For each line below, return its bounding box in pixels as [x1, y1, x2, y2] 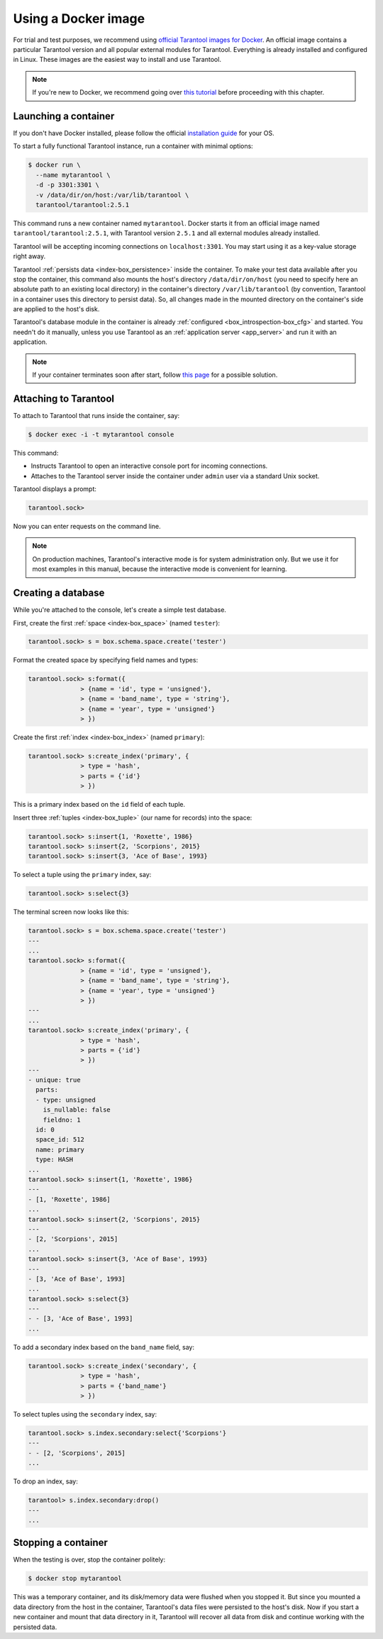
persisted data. [13, 1623, 57, 1631]
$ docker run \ [28, 161, 81, 169]
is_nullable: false [43, 1106, 111, 1114]
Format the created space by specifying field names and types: [13, 656, 199, 665]
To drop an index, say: [13, 1477, 78, 1485]
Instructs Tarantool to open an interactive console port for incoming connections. [30, 462, 268, 471]
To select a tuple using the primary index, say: [13, 871, 152, 879]
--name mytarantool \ [35, 171, 111, 179]
